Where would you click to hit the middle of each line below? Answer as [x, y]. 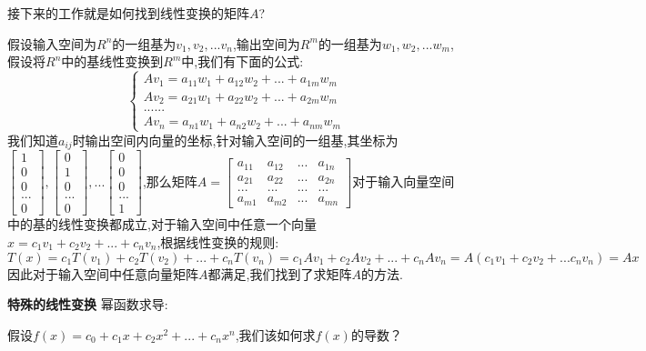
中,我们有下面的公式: [242, 61]
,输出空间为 [266, 43]
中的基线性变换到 [112, 61]
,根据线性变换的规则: [218, 241]
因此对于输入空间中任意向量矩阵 [103, 273]
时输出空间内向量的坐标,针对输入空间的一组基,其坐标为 [235, 140]
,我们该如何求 [275, 334]
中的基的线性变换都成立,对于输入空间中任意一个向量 [162, 224]
